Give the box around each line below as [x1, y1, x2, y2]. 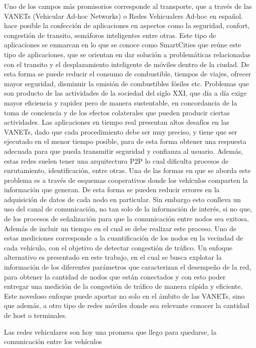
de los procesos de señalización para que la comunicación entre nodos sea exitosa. [4, 213, 249, 224]
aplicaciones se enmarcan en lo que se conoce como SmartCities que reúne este [4, 39, 241, 50]
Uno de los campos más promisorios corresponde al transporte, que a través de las [4, 1, 252, 11]
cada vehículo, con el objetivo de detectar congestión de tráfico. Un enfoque [4, 242, 232, 252]
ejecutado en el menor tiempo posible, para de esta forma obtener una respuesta [4, 136, 247, 146]
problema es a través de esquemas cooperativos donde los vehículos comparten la [4, 174, 248, 185]
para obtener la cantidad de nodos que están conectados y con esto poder [4, 271, 226, 281]
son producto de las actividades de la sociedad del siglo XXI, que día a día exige [4, 88, 247, 98]
